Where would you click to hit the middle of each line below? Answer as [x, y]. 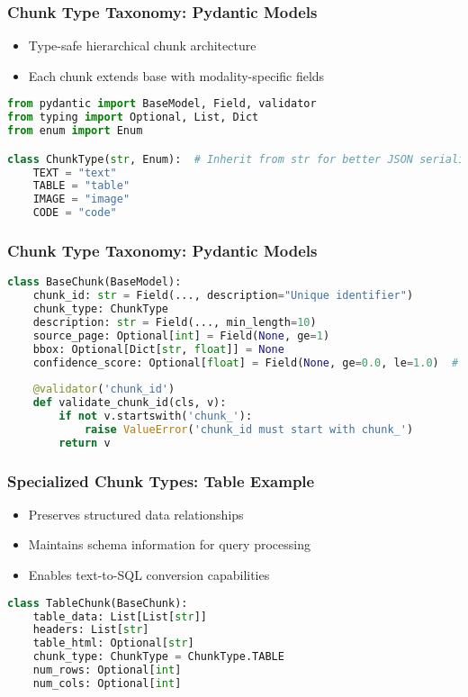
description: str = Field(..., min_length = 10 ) [175, 322]
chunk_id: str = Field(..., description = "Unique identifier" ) [223, 296]
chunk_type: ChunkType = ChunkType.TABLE [158, 657]
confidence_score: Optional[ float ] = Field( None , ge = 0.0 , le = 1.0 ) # [246, 362]
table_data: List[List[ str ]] [120, 616]
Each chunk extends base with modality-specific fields [176, 75]
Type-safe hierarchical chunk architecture [142, 45]
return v [85, 443]
